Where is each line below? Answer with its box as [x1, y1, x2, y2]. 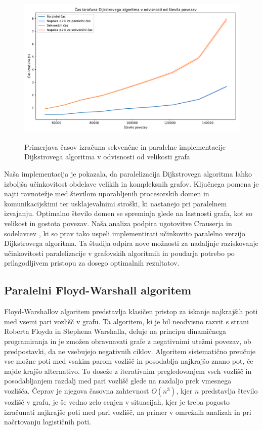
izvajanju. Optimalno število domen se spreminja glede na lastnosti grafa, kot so [4, 208, 252, 219]
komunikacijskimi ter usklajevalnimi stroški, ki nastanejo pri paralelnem [4, 198, 227, 208]
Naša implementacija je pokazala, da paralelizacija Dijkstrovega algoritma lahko [4, 168, 252, 179]
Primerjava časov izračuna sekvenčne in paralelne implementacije [24, 141, 226, 152]
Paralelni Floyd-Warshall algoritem [4, 282, 191, 298]
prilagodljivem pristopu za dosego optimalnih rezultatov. [4, 257, 180, 268]
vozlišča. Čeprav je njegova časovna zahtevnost [4, 385, 149, 396]
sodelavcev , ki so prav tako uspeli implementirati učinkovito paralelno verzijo [4, 228, 245, 238]
